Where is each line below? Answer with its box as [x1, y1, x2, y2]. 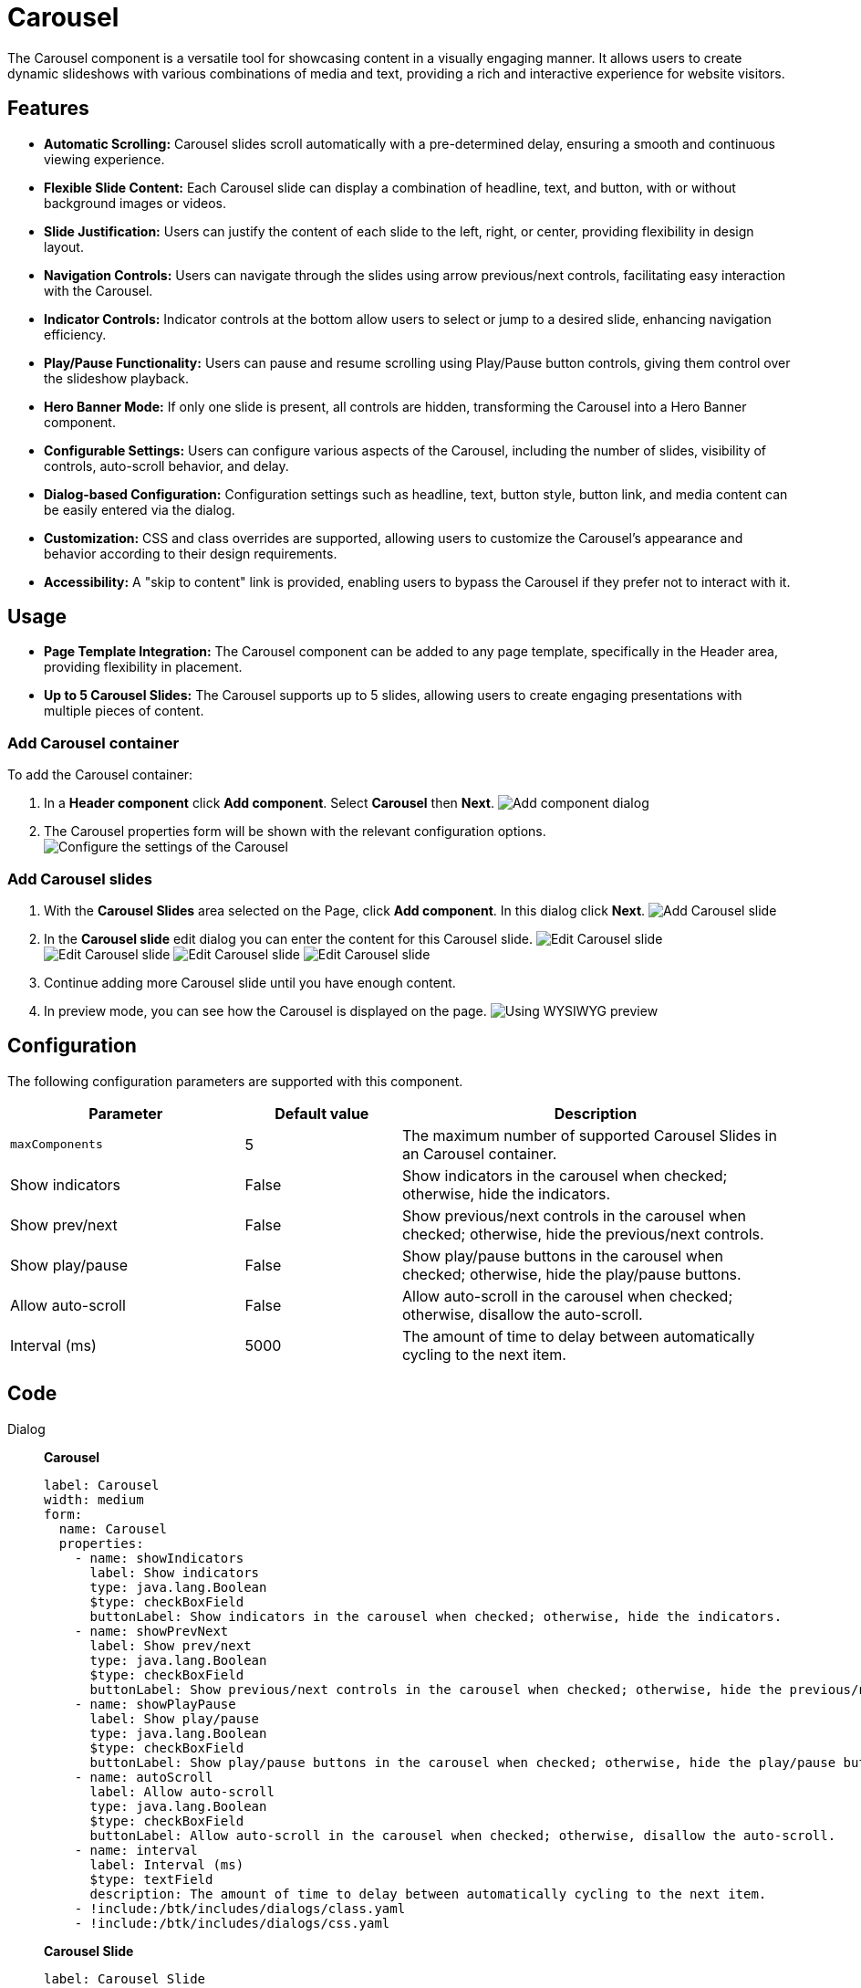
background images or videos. [44, 194, 227, 211]
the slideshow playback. [44, 370, 189, 386]
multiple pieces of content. [44, 703, 204, 719]
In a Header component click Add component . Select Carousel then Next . [44, 795, 495, 811]
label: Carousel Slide [44, 1971, 206, 1986]
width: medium [44, 1491, 144, 1507]
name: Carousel [58, 1521, 167, 1536]
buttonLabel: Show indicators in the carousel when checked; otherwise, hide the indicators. [89, 1608, 783, 1624]
